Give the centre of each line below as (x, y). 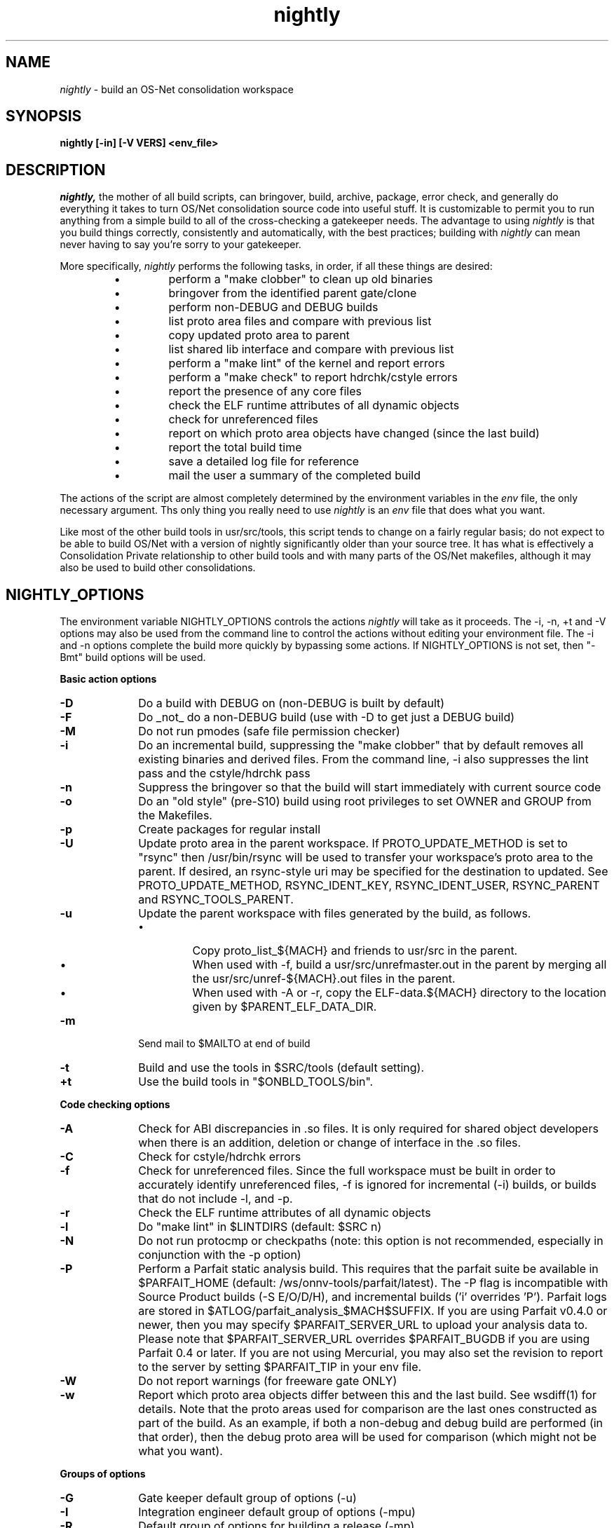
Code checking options (115, 1105)
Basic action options (108, 679)
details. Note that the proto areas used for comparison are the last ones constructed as (368, 1409)
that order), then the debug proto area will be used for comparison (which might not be (368, 1437)
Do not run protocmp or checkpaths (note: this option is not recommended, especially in (371, 1241)
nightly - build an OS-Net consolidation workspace (177, 89)
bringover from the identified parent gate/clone (293, 293)
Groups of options (103, 1474)
